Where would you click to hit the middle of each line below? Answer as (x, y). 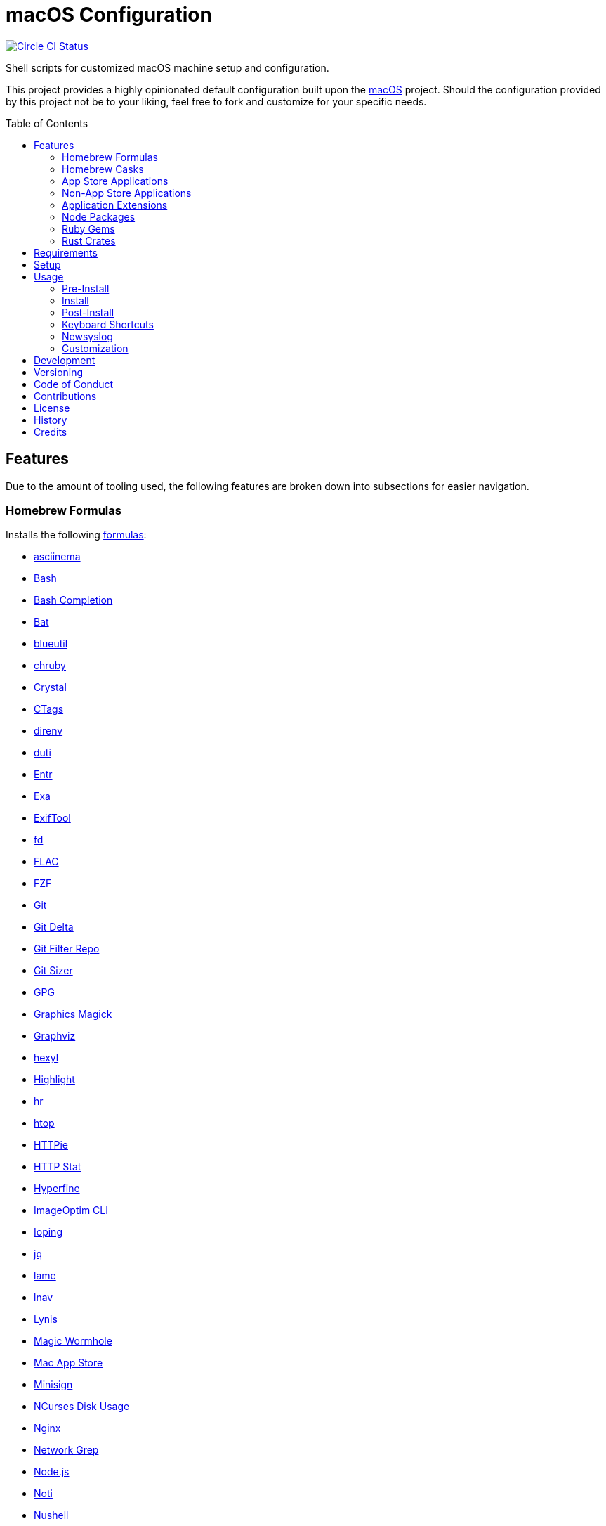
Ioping (48, 1232)
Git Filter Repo (67, 949)
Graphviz (55, 1036)
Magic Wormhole (73, 1341)
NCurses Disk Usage (82, 1407)
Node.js (52, 1472)
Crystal (50, 687)
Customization (95, 348)
